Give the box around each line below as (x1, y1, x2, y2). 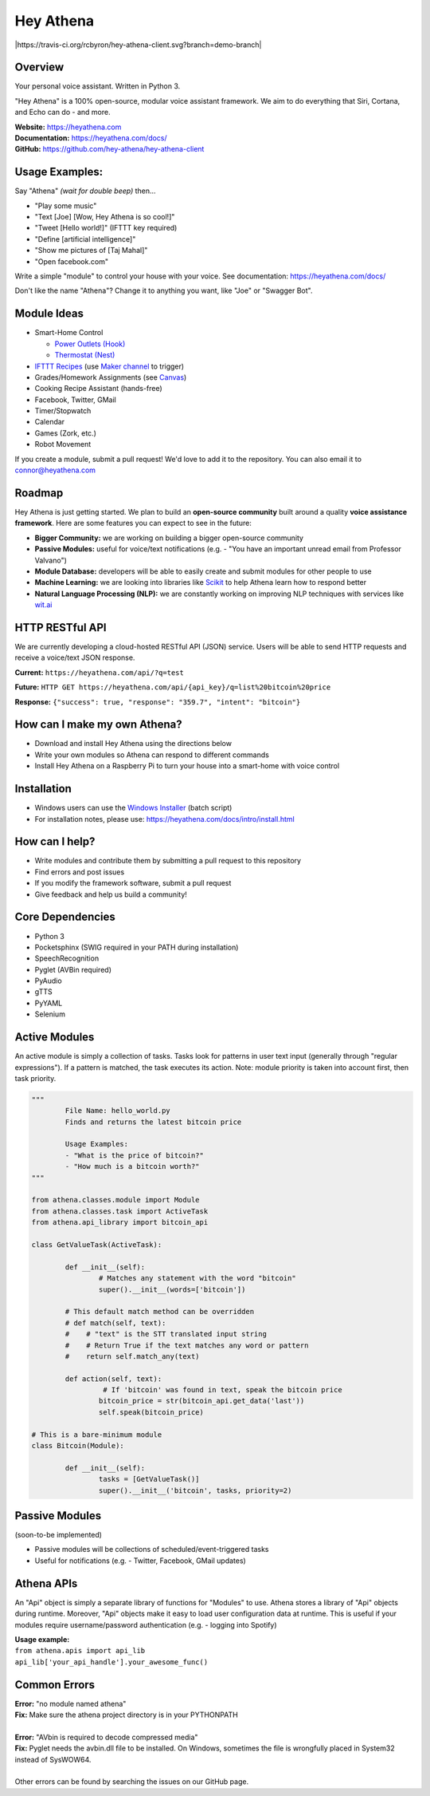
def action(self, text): (64, 1374, 162, 1384)
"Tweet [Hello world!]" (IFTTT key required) (34, 223, 178, 233)
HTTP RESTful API (14, 621, 107, 634)
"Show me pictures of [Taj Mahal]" (34, 246, 148, 255)
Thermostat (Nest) (54, 350, 115, 360)
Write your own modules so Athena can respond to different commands (34, 750, 270, 760)
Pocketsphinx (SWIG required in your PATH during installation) (34, 942, 239, 952)
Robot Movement (34, 440, 92, 449)
